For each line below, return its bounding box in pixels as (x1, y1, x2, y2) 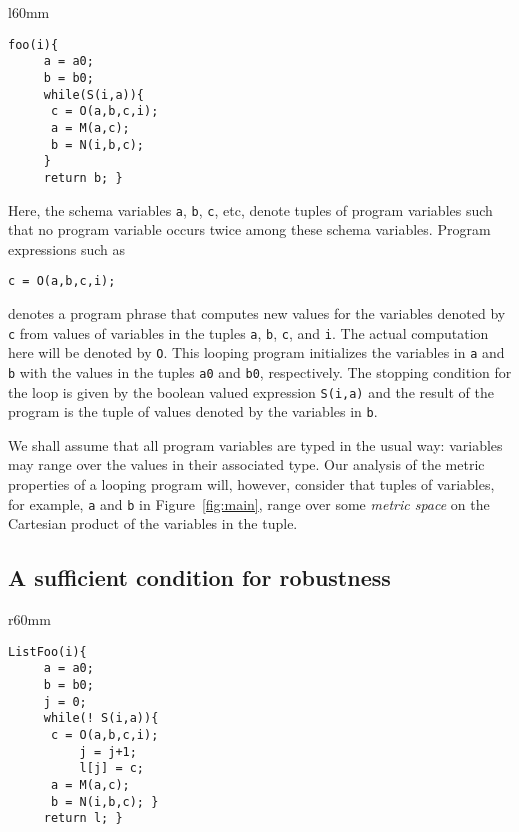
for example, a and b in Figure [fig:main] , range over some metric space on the (8, 493, 490, 514)
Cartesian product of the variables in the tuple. (8, 513, 298, 534)
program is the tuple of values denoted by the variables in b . (8, 401, 378, 422)
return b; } (43, 170, 123, 185)
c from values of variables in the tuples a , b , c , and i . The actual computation (8, 322, 489, 343)
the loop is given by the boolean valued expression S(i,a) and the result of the (8, 381, 494, 402)
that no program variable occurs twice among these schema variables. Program (8, 219, 491, 240)
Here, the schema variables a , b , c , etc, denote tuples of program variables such (8, 199, 493, 220)
